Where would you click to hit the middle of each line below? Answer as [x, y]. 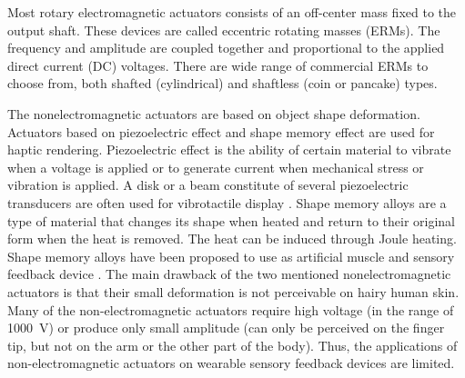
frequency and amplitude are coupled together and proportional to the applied [226, 48]
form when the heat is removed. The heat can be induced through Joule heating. [232, 239]
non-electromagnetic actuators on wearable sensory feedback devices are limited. [231, 363]
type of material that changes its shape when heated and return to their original [232, 220]
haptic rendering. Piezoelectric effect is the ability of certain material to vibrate [229, 149]
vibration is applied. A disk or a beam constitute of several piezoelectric [208, 185]
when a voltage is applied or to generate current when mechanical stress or [216, 167]
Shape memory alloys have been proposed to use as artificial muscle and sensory [231, 256]
